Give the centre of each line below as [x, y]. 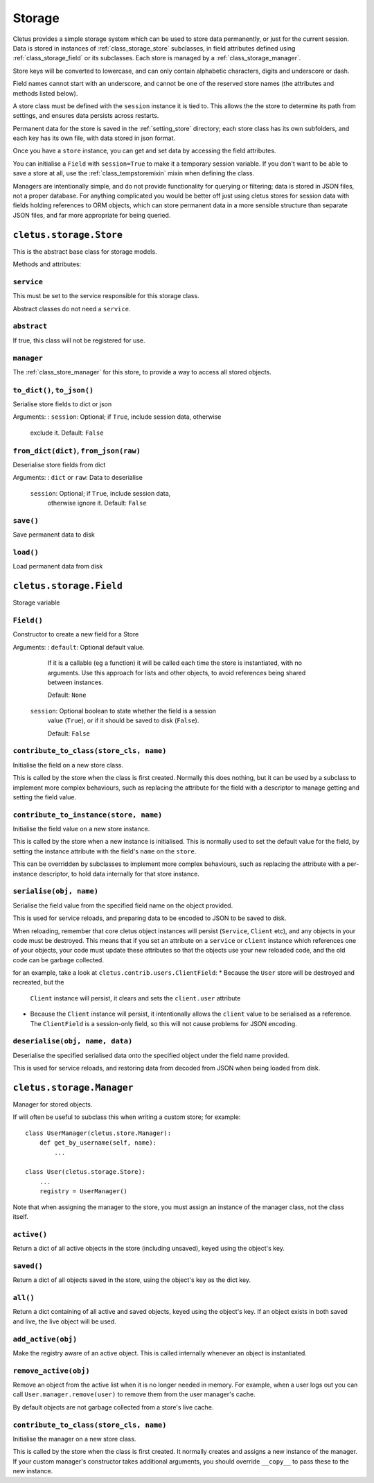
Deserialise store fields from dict [59, 465]
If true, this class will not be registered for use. [79, 340]
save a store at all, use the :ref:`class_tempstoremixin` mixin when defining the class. [134, 173]
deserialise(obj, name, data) [73, 1041]
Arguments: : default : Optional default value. [79, 647]
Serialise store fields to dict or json [62, 404]
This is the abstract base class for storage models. [85, 251]
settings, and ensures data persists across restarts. [86, 116]
